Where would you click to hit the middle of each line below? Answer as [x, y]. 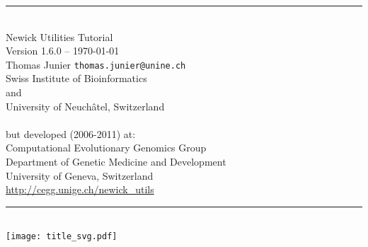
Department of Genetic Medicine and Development [116, 161]
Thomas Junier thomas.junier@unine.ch [96, 64]
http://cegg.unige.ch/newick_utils [80, 189]
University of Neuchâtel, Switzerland [85, 106]
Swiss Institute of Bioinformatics [76, 78]
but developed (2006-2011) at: [71, 133]
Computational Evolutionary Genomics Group [106, 148]
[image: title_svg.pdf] [62, 237]
